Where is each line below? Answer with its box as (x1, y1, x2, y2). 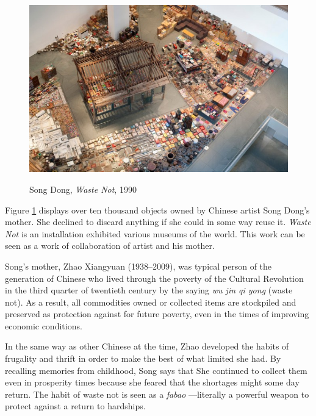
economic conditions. (5, 319, 82, 332)
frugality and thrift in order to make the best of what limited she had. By (5, 352, 281, 365)
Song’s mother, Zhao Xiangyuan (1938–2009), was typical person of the (5, 259, 272, 272)
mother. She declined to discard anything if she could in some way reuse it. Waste (5, 215, 311, 228)
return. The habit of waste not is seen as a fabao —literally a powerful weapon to (5, 387, 309, 400)
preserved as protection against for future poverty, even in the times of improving (5, 307, 309, 320)
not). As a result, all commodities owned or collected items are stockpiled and (5, 295, 296, 308)
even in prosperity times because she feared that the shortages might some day (5, 376, 300, 389)
